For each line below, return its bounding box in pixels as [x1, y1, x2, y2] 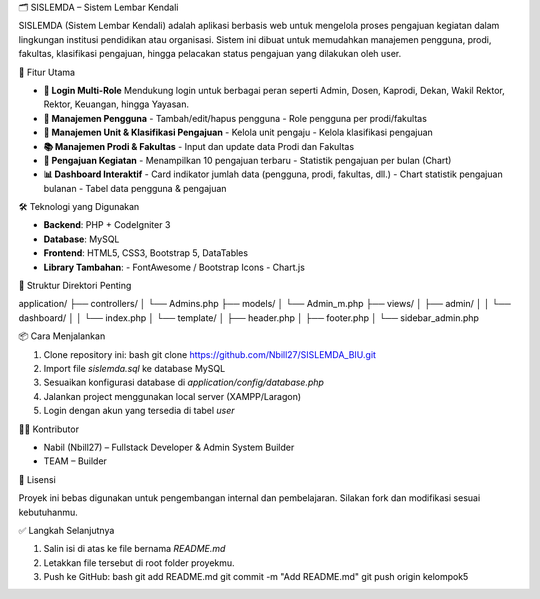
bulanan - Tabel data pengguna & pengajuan [43, 182, 227, 194]
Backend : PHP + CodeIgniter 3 [43, 219, 171, 231]
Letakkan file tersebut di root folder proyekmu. [43, 556, 235, 569]
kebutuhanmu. [18, 506, 79, 518]
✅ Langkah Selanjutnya [18, 524, 115, 536]
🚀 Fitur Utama [18, 66, 75, 78]
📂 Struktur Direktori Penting [18, 280, 132, 292]
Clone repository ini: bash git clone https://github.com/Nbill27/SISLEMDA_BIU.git [43, 348, 377, 360]
